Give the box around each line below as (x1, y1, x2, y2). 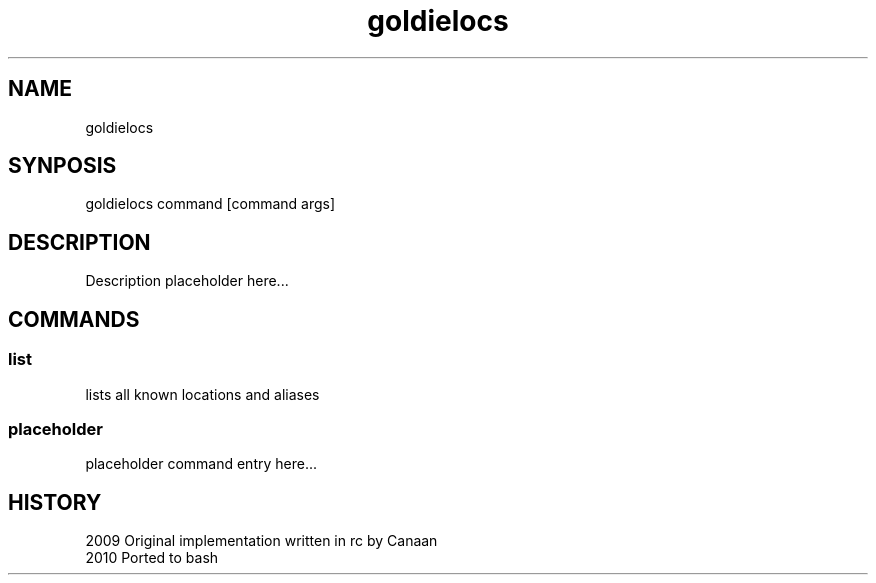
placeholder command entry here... (85, 455, 317, 473)
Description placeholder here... (85, 272, 289, 290)
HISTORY (8, 489, 102, 515)
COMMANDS (8, 306, 140, 332)
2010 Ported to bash (85, 549, 219, 567)
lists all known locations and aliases (85, 385, 320, 403)
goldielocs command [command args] (85, 195, 336, 213)
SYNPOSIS (8, 153, 117, 179)
